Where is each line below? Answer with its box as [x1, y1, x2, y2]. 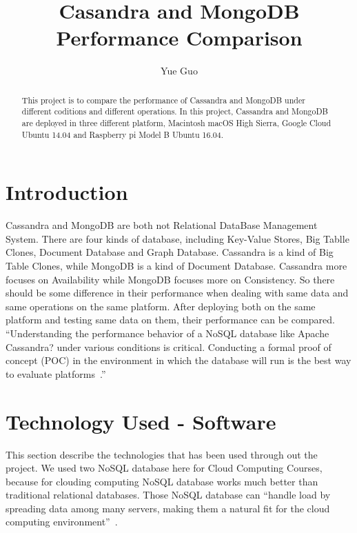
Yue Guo [161, 63, 198, 78]
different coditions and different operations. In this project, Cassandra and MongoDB [21, 105, 328, 117]
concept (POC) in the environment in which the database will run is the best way [6, 353, 351, 368]
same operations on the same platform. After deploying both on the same [6, 299, 316, 313]
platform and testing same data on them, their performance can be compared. [6, 312, 335, 327]
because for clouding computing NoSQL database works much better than [6, 474, 318, 488]
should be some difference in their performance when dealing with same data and [6, 285, 349, 300]
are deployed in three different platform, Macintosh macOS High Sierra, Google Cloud [21, 117, 331, 129]
